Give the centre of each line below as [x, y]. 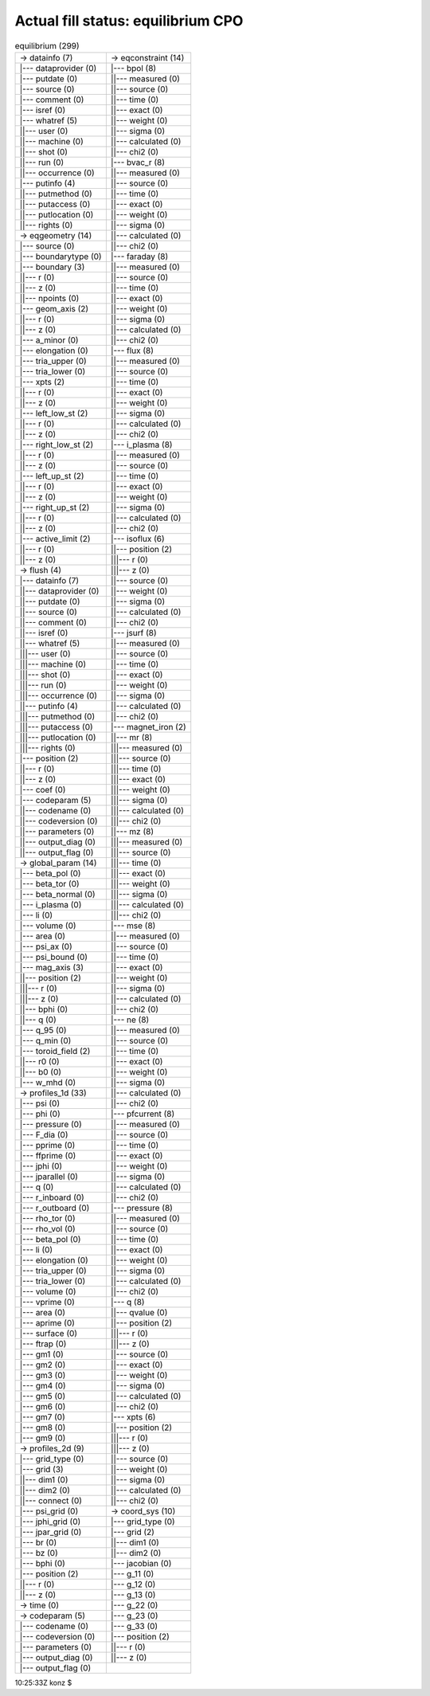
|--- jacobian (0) [141, 1563]
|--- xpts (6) [133, 1416]
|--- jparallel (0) [49, 1177]
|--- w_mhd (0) [48, 1082]
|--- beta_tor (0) [49, 883]
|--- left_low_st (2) [54, 413]
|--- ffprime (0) [48, 1155]
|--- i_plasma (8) [141, 445]
